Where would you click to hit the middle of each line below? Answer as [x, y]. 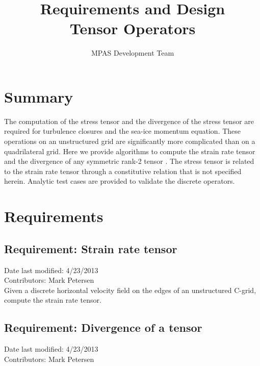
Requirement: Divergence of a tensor [103, 327]
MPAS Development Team [133, 53]
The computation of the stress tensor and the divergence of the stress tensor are [129, 121]
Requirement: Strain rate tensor [91, 248]
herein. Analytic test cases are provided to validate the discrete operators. [120, 181]
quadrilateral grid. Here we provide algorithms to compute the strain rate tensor [130, 151]
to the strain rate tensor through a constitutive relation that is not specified [123, 171]
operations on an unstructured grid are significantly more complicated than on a [130, 141]
